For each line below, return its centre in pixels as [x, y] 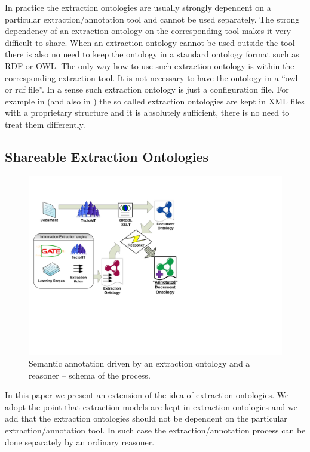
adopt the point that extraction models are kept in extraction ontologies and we [151, 406]
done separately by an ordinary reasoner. [80, 442]
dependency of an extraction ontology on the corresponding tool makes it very [148, 31]
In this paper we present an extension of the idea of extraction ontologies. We [147, 395]
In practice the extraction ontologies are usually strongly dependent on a [138, 7]
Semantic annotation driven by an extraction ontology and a [139, 363]
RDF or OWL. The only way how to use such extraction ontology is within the [150, 65]
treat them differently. [45, 124]
